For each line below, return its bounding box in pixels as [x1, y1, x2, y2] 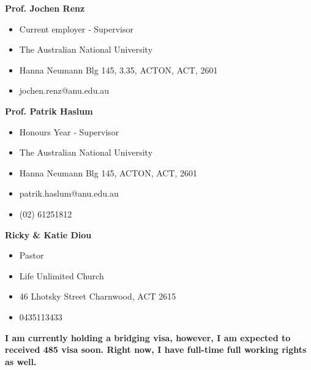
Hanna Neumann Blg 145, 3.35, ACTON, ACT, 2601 [19, 63, 218, 76]
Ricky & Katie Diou [5, 228, 92, 241]
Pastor [19, 249, 44, 262]
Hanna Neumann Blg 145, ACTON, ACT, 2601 [19, 166, 198, 179]
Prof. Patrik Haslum [5, 104, 93, 117]
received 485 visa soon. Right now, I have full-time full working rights [5, 343, 307, 356]
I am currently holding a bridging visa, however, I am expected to [5, 331, 291, 344]
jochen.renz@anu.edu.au [19, 84, 110, 97]
